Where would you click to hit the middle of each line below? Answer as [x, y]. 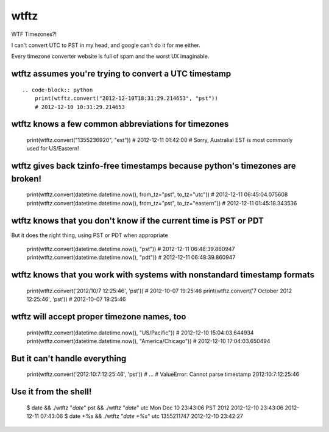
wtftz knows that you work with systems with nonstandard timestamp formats [163, 275]
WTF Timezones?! [34, 34]
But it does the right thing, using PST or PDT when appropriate [90, 235]
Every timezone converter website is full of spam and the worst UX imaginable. [110, 56]
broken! [27, 179]
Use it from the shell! [51, 392]
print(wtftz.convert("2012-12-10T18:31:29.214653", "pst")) [126, 98]
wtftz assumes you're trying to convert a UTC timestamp [121, 74]
